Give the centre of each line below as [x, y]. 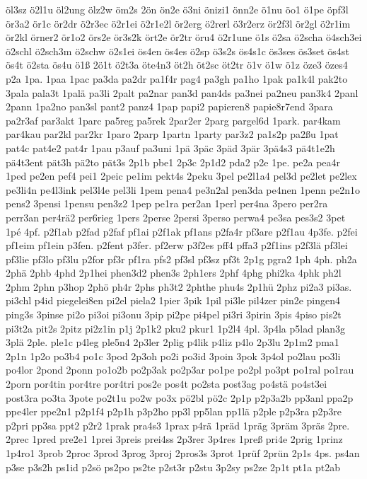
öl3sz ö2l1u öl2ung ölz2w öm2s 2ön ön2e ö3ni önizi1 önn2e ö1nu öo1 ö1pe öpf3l [177, 9]
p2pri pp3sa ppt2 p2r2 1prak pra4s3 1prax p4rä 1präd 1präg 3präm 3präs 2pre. [178, 425]
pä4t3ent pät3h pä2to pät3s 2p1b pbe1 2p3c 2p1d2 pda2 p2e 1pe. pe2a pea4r [173, 162]
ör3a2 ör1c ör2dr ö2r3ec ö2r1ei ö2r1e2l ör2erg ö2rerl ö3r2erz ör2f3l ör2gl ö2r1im [178, 23]
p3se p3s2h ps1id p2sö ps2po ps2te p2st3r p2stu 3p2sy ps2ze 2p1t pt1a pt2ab [173, 467]
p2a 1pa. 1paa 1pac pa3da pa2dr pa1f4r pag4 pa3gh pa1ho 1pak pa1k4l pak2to [177, 78]
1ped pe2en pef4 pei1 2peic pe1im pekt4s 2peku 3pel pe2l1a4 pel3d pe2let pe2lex [181, 176]
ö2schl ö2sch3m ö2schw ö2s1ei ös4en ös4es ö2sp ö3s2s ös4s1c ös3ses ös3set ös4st [177, 51]
